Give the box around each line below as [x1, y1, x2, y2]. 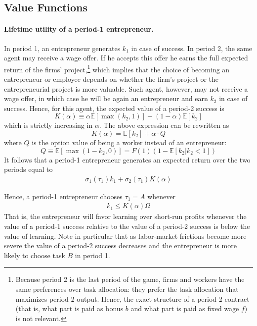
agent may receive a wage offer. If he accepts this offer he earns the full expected [4, 53, 248, 63]
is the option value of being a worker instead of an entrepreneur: [32, 137, 227, 147]
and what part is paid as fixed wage [130, 303, 239, 314]
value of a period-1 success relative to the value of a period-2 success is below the [4, 221, 250, 231]
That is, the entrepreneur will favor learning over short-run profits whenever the [4, 211, 247, 221]
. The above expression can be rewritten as [99, 120, 229, 130]
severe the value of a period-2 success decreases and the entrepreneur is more [4, 240, 237, 251]
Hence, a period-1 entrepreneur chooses [4, 191, 123, 201]
